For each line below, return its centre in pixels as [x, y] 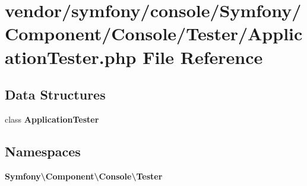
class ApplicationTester [52, 119]
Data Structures [55, 94]
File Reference [203, 57]
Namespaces [43, 151]
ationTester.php [71, 57]
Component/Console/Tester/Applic [154, 33]
